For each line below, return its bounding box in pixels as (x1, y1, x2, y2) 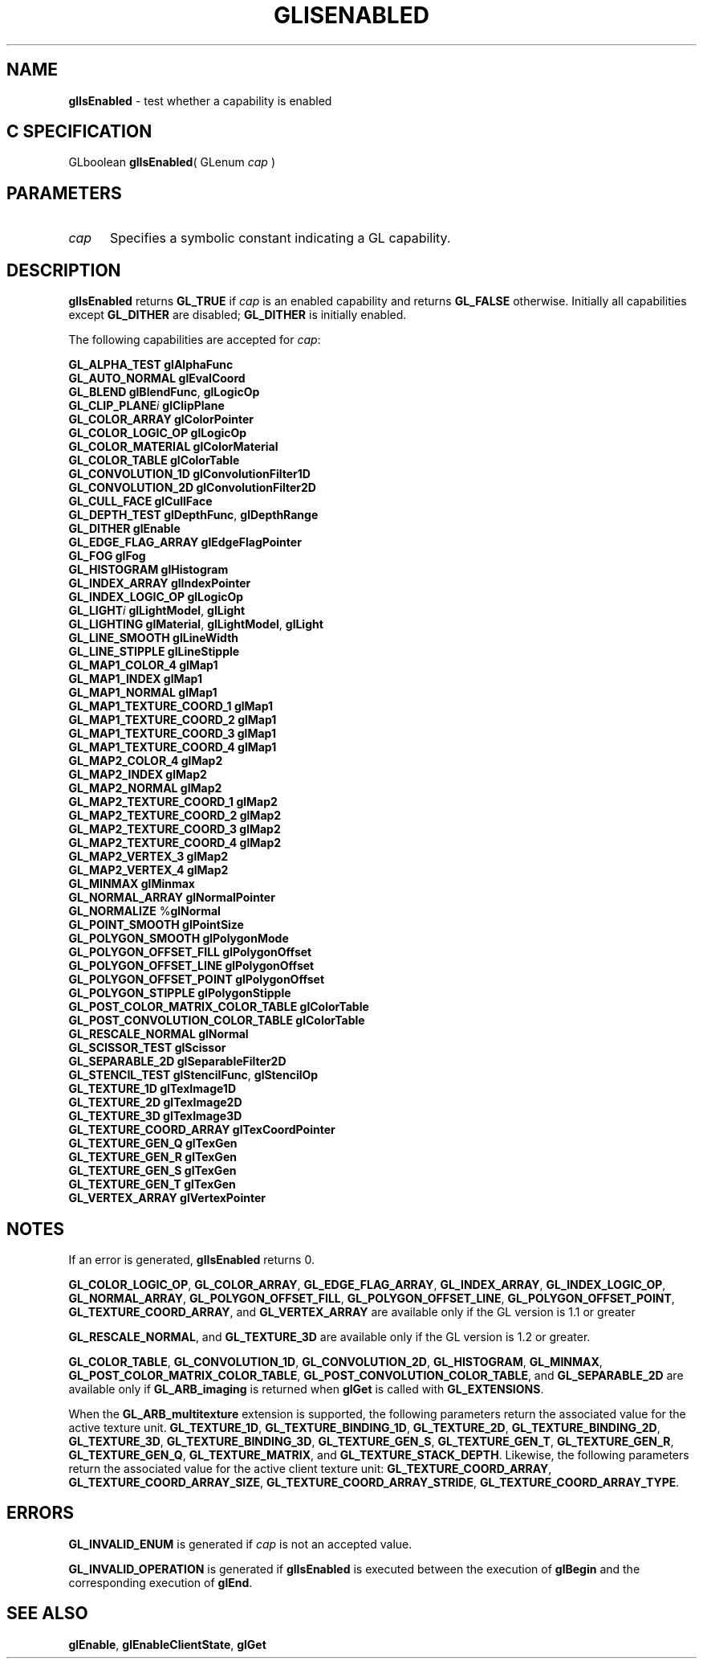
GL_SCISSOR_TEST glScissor (68, 1041, 226, 1055)
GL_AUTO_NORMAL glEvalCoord (68, 371, 246, 386)
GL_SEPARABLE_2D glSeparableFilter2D (68, 1054, 286, 1069)
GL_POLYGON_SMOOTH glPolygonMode (68, 931, 289, 946)
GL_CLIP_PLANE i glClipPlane (68, 399, 225, 413)
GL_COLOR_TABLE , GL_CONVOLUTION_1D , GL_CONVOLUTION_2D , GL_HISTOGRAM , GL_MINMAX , (68, 1354, 603, 1368)
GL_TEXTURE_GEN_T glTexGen (68, 1177, 236, 1192)
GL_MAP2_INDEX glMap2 (68, 767, 207, 782)
